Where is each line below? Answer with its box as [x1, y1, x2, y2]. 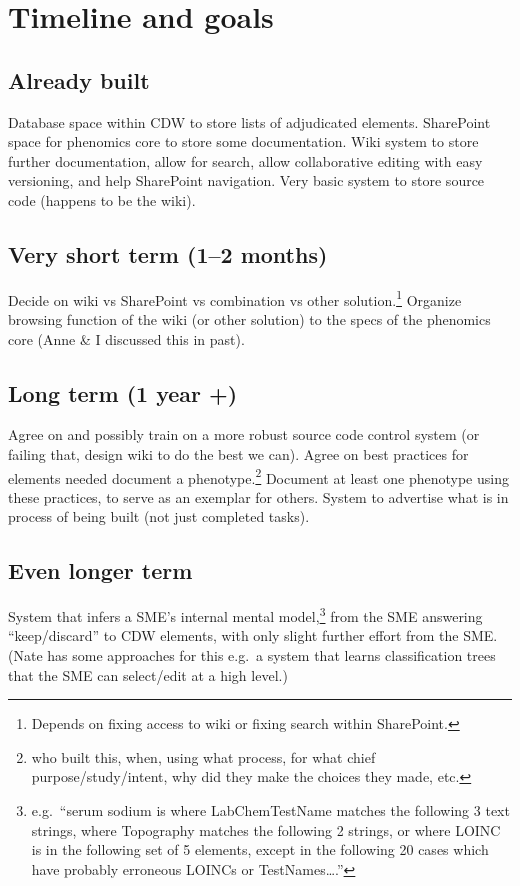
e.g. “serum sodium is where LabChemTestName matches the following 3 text [31, 800, 510, 821]
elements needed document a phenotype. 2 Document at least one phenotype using [8, 464, 509, 488]
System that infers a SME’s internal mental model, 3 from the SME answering [8, 603, 483, 626]
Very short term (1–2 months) [8, 238, 328, 269]
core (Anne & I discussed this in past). [8, 328, 245, 349]
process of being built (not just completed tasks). [8, 506, 310, 527]
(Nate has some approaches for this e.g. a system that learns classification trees [8, 645, 496, 666]
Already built [8, 64, 150, 95]
